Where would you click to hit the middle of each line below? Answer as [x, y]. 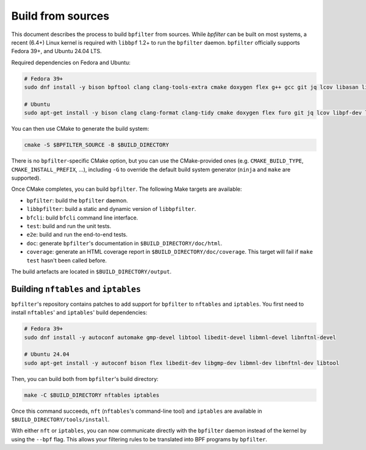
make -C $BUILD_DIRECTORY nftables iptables [92, 395]
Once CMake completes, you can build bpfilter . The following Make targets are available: [127, 189]
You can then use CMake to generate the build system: [80, 129]
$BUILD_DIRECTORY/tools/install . [60, 419]
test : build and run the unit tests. [69, 226]
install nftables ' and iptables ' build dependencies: [79, 312]
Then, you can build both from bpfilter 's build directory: [85, 378]
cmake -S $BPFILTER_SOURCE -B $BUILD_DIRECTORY [96, 145]
